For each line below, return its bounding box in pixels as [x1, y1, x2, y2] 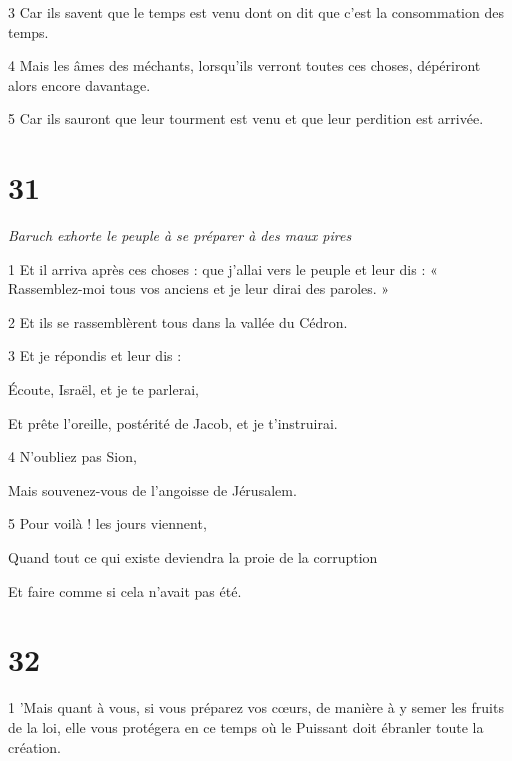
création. [8, 736, 61, 757]
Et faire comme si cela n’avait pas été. [8, 580, 242, 601]
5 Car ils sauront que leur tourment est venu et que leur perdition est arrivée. [8, 108, 484, 129]
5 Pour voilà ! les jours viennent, [8, 513, 207, 534]
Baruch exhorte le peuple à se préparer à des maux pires [8, 225, 352, 246]
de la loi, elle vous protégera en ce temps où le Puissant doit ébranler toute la [8, 716, 484, 737]
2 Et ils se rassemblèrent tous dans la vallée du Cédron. [8, 311, 348, 332]
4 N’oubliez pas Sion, [8, 446, 137, 467]
